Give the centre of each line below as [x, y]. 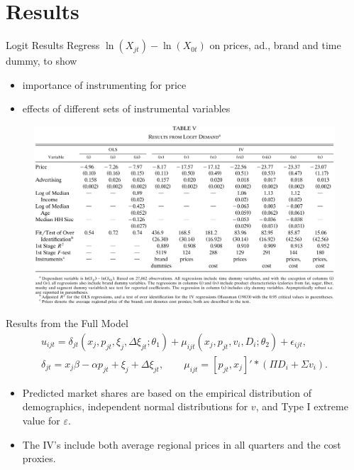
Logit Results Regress [53, 45]
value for [41, 421]
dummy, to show [42, 61]
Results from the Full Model [67, 323]
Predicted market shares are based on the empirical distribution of [167, 392]
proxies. [39, 458]
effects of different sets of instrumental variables [126, 108]
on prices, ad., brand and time [275, 45]
